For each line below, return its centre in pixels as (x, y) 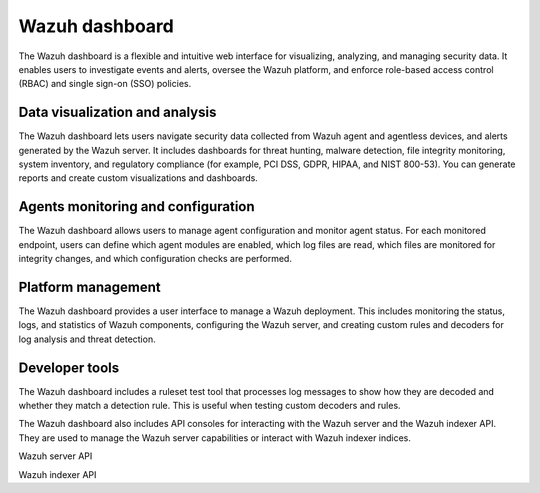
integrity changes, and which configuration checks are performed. (155, 259)
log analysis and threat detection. (87, 339)
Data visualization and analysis (117, 112)
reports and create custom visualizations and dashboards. (138, 178)
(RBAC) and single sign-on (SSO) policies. (105, 84)
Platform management (89, 286)
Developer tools (69, 367)
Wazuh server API (55, 456)
